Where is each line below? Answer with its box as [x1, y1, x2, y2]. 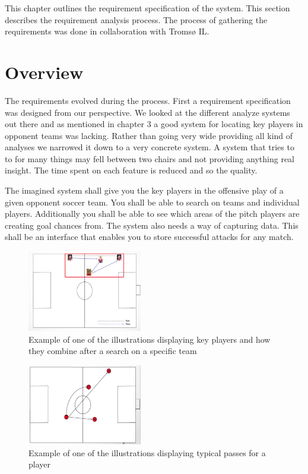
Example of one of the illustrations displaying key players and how [28, 333, 271, 345]
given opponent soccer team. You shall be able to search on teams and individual [5, 195, 300, 208]
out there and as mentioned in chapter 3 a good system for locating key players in [5, 118, 303, 130]
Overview [5, 59, 84, 84]
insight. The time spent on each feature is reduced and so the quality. [5, 164, 258, 176]
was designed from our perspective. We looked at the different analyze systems [5, 106, 290, 118]
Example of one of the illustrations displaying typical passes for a [28, 446, 266, 459]
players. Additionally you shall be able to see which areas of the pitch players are [5, 207, 300, 220]
